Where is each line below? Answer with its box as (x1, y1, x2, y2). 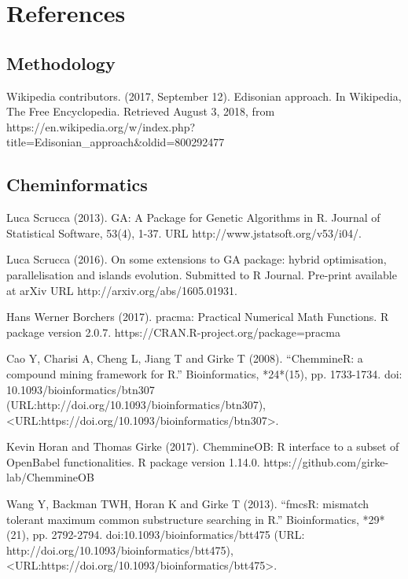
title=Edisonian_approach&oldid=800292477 (6, 134, 225, 150)
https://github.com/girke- (263, 453, 389, 470)
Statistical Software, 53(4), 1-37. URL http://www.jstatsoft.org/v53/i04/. (6, 224, 362, 241)
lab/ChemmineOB (6, 469, 94, 485)
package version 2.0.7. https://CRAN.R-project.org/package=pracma (6, 323, 340, 340)
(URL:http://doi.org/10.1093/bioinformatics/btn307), (6, 396, 266, 413)
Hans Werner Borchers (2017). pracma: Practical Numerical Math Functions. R (6, 308, 389, 325)
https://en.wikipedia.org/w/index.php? (6, 118, 196, 135)
